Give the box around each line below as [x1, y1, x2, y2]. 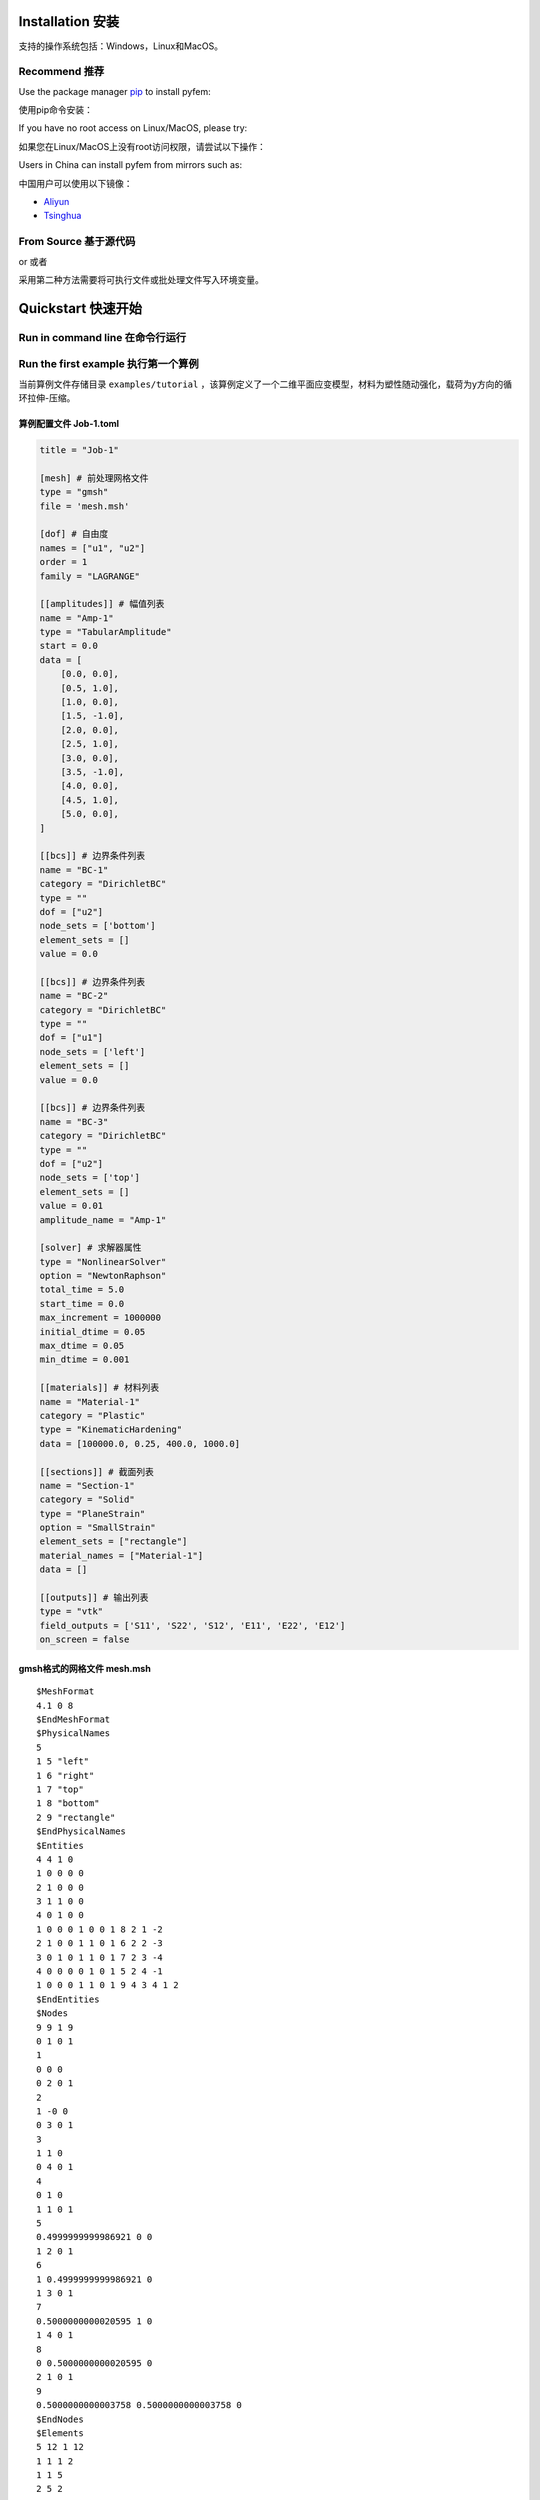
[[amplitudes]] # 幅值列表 [39, 598, 165, 610]
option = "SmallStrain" [39, 1522, 157, 1534]
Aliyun [43, 196, 70, 207]
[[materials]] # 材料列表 [39, 1382, 160, 1394]
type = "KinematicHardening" [39, 1424, 183, 1435]
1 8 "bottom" [36, 1798, 100, 1809]
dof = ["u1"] [39, 1032, 104, 1044]
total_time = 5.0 [39, 1284, 125, 1295]
